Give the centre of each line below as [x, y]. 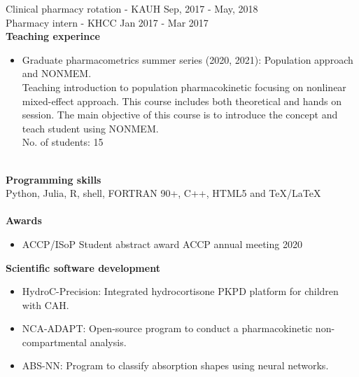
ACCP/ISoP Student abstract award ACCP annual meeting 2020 [162, 244]
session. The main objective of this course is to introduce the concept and [180, 115]
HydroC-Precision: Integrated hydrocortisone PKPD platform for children [180, 291]
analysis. [108, 342]
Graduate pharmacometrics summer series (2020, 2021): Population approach [188, 59]
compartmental [55, 342]
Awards [24, 220]
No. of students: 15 [63, 142]
